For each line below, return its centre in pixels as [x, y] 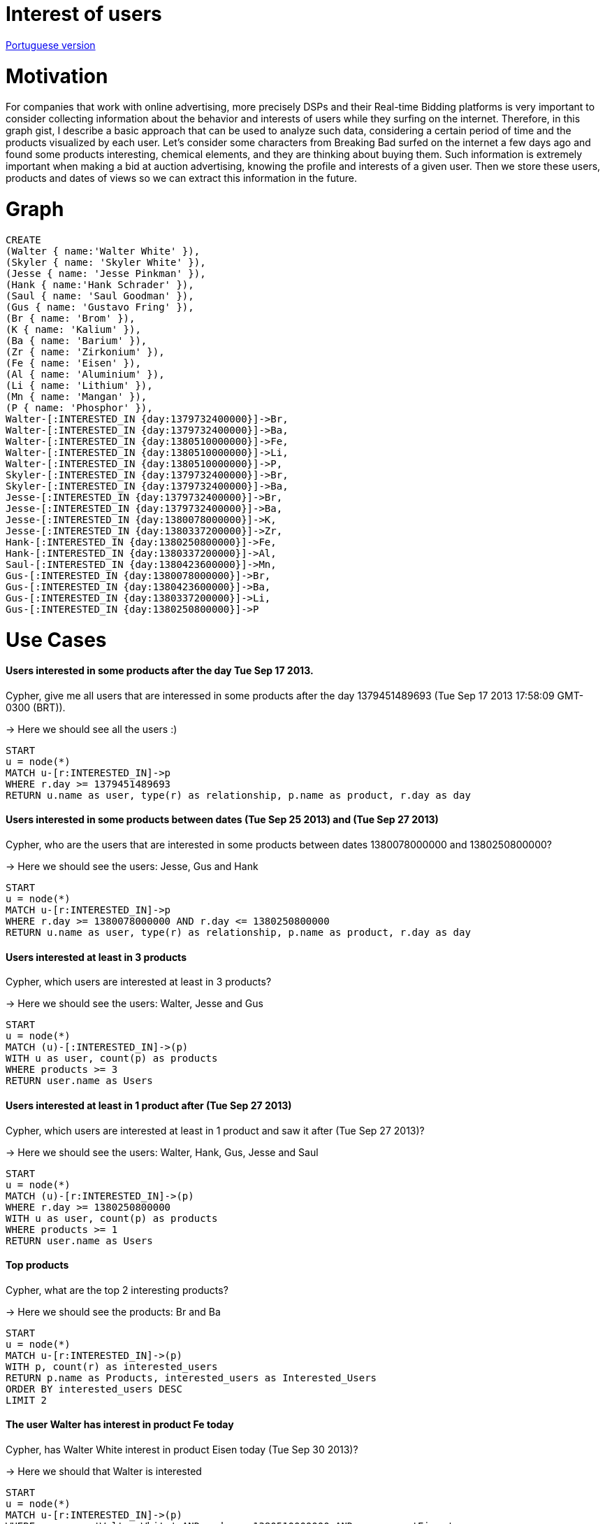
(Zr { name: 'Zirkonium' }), [85, 351]
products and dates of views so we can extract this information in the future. [182, 178]
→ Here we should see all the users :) [92, 729]
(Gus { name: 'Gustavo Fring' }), [100, 307]
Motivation [57, 76]
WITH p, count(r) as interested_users [112, 1366]
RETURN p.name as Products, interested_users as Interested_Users [191, 1377]
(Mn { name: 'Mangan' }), [76, 396]
